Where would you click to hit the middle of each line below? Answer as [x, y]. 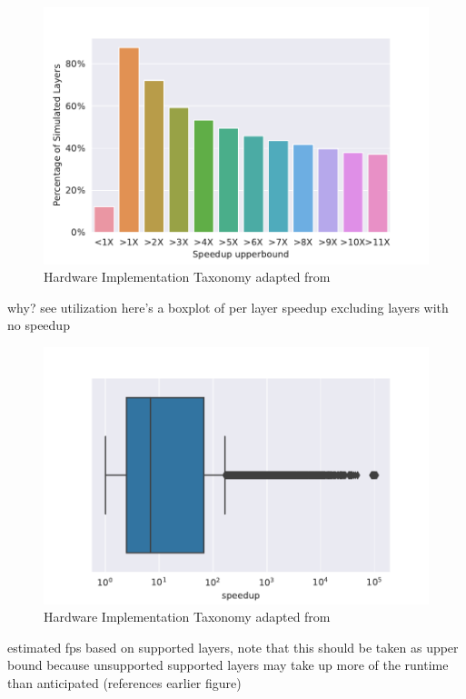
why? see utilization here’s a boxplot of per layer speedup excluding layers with [228, 307]
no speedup [39, 325]
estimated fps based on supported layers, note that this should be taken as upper [233, 647]
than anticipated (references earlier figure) [124, 683]
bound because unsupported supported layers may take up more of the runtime [228, 665]
